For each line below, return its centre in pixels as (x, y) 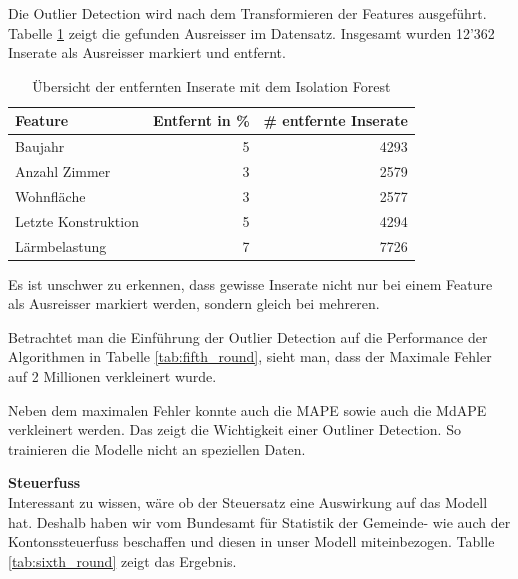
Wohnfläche (50, 195)
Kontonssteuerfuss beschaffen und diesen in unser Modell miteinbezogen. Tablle (251, 541)
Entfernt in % (201, 120)
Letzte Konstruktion (77, 220)
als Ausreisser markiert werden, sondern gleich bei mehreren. (194, 303)
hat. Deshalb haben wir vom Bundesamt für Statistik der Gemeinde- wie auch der (259, 521)
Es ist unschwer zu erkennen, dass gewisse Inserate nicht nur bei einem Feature (250, 283)
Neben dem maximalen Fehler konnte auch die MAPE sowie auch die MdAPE (247, 409)
